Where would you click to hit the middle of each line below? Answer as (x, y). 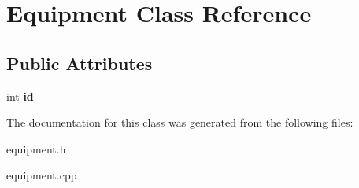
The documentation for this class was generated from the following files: (180, 122)
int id (20, 96)
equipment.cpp (42, 175)
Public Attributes (80, 63)
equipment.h (36, 148)
